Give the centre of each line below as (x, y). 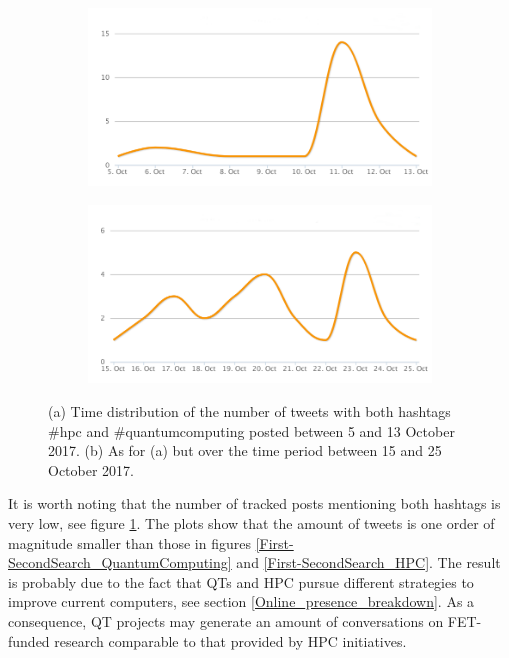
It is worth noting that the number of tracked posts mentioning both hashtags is (254, 503)
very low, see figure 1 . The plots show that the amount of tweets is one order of (251, 523)
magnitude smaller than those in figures (129, 542)
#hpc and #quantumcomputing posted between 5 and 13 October (251, 430)
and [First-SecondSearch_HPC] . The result (368, 562)
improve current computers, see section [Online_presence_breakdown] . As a (241, 601)
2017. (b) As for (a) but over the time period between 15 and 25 (245, 450)
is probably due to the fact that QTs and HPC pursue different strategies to (241, 581)
